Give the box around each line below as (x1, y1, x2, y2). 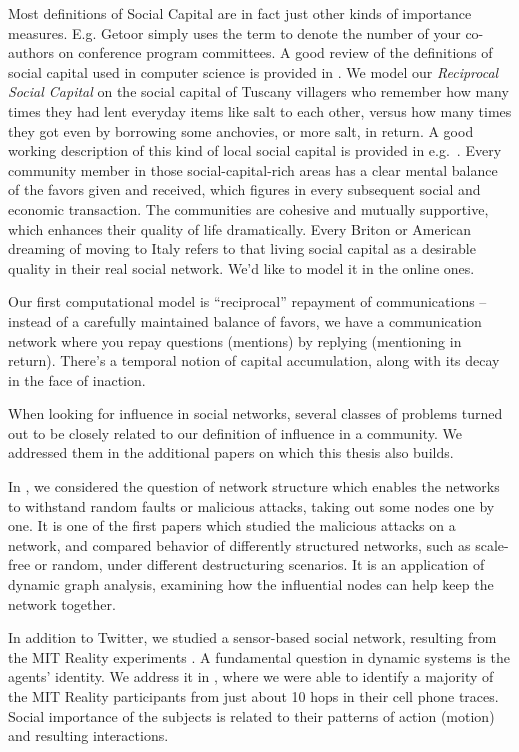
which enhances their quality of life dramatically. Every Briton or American (8, 218, 472, 239)
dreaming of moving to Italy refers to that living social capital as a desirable (8, 238, 476, 259)
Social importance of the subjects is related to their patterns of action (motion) (8, 705, 495, 726)
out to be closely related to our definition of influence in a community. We (8, 422, 463, 443)
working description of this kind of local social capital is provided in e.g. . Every (8, 140, 502, 161)
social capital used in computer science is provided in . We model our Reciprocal (8, 61, 499, 82)
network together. (8, 593, 116, 614)
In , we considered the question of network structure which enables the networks (8, 476, 500, 497)
